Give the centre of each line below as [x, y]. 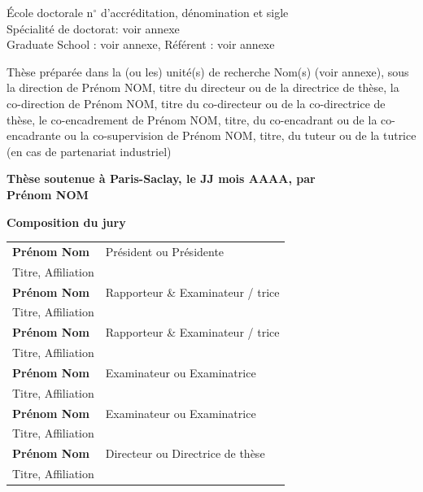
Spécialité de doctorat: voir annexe [93, 28]
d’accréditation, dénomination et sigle [194, 12]
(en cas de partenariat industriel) [89, 151]
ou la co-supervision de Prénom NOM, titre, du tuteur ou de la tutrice [240, 135]
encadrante [34, 135]
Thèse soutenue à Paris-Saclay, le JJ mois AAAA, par [161, 179]
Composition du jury [66, 222]
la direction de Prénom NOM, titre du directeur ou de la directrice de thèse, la [203, 87]
